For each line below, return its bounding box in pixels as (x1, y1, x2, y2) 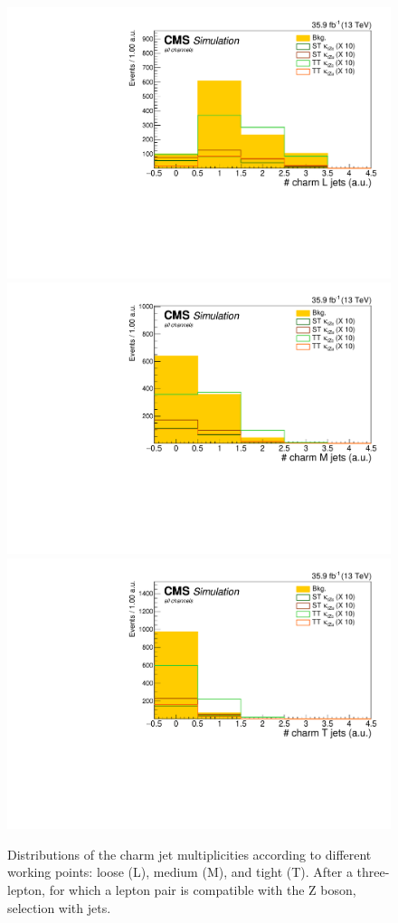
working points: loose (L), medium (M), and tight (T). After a (7, 862, 353, 881)
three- (356, 862, 390, 881)
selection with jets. (7, 898, 111, 917)
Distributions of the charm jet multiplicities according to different (7, 844, 372, 863)
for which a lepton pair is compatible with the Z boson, (49, 880, 356, 899)
